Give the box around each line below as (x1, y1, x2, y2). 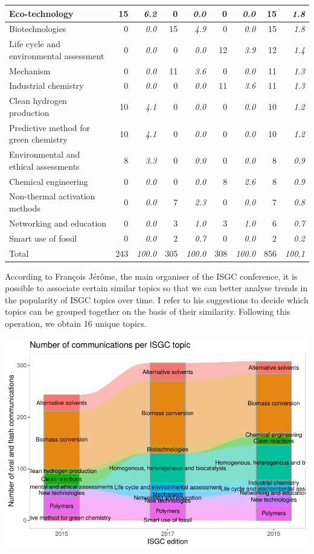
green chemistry (9, 133, 68, 146)
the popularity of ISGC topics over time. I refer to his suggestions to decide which (5, 293, 309, 306)
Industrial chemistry (9, 79, 84, 92)
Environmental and (9, 148, 80, 161)
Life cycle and (9, 37, 60, 50)
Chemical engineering (9, 175, 88, 187)
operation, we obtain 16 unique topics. (5, 317, 147, 330)
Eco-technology (9, 7, 74, 19)
